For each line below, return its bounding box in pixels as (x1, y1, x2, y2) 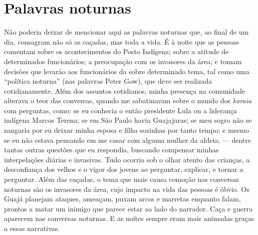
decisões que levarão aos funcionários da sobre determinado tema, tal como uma (4, 66, 249, 76)
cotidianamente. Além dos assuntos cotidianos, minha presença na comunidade (4, 85, 245, 96)
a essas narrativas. (4, 223, 60, 233)
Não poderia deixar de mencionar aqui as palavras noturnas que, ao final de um (4, 27, 249, 37)
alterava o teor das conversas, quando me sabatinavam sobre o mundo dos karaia (4, 95, 252, 106)
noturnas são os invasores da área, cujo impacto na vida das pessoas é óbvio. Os (4, 183, 249, 194)
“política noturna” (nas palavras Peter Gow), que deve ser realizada (4, 76, 212, 86)
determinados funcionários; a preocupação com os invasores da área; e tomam (4, 56, 242, 66)
